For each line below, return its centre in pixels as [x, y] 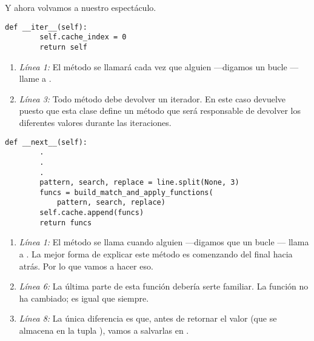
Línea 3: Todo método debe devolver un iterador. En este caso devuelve [152, 98]
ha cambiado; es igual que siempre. [84, 298]
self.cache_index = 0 [83, 37]
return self [64, 47]
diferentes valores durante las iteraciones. [95, 122]
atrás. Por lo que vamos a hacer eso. [86, 266]
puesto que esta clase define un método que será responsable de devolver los [160, 111]
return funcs [66, 223]
